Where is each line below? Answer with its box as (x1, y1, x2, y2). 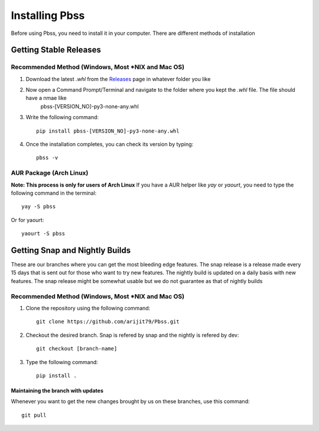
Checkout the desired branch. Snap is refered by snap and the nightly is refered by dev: (25, 332, 239, 339)
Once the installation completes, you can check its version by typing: (25, 141, 194, 148)
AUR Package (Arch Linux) (11, 169, 89, 177)
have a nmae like (25, 95, 67, 102)
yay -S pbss (21, 203, 56, 210)
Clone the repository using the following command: (25, 304, 151, 311)
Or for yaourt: (11, 216, 44, 223)
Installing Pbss (11, 9, 85, 22)
